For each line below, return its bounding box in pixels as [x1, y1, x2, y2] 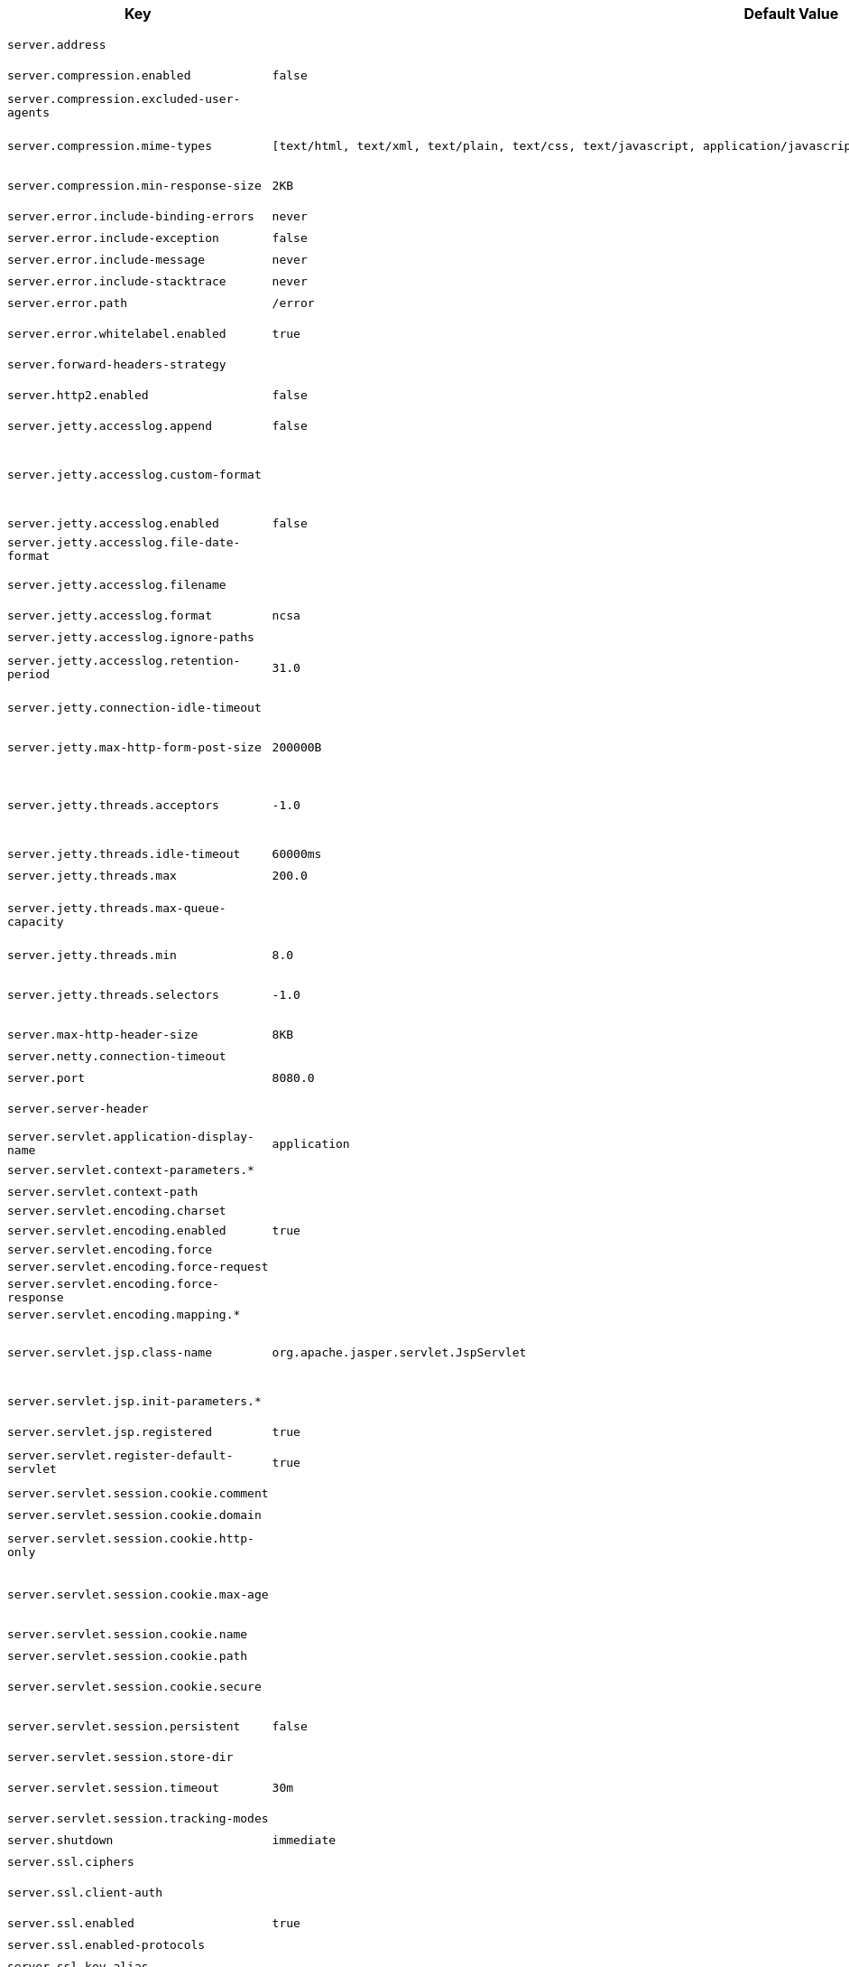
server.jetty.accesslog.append [7, 418, 212, 433]
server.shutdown [7, 1832, 114, 1847]
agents [7, 106, 50, 119]
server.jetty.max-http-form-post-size [7, 740, 262, 754]
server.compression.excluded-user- [7, 92, 241, 106]
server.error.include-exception [7, 230, 219, 245]
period [7, 667, 50, 681]
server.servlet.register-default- [7, 1449, 234, 1462]
